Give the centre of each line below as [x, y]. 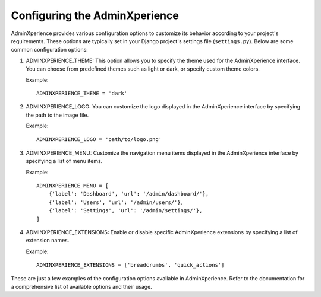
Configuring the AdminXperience [95, 15]
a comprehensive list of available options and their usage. [82, 286]
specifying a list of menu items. [64, 161]
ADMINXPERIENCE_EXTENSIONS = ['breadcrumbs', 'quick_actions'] [130, 265]
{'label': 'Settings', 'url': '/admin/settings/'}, [125, 211]
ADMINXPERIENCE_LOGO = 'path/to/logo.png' [99, 140]
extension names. [48, 241]
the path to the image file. [57, 115]
